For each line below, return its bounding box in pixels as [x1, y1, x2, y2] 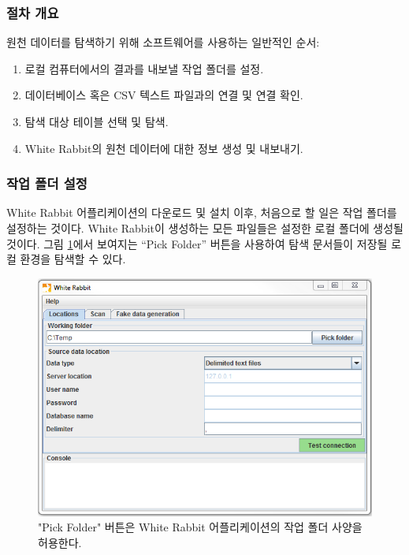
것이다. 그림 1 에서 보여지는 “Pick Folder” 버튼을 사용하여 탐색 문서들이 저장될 [6, 235, 388, 251]
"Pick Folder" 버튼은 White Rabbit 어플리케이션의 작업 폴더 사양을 [38, 519, 363, 535]
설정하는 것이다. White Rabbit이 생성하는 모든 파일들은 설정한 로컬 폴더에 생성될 [6, 220, 403, 236]
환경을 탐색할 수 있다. [20, 251, 126, 267]
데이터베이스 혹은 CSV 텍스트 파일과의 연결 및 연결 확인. [24, 87, 303, 103]
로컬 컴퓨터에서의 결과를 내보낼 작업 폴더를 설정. [24, 60, 264, 76]
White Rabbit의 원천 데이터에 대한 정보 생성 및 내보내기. [24, 140, 303, 156]
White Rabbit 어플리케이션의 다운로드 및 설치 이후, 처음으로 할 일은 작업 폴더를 [6, 204, 397, 221]
